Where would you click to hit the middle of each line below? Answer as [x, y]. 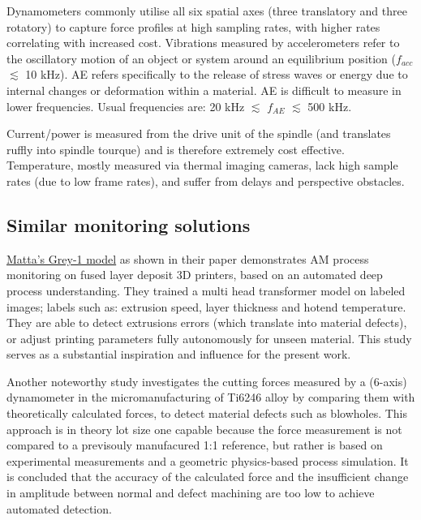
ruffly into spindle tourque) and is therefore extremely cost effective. [176, 149]
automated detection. [59, 508]
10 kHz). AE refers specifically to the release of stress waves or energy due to [217, 74]
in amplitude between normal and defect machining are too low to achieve [191, 493]
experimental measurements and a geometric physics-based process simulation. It [208, 460]
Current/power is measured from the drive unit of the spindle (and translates [199, 133]
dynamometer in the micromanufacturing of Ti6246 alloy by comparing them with [211, 397]
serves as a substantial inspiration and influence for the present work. [179, 354]
